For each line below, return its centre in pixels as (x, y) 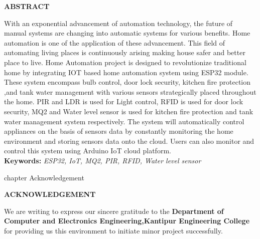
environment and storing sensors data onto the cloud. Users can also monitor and (129, 141)
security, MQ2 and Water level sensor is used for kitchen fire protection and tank (129, 111)
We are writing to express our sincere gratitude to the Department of (114, 211)
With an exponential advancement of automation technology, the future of (118, 23)
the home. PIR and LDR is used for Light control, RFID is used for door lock (124, 101)
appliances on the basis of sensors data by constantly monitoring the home (119, 131)
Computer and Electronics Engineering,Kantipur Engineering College (127, 221)
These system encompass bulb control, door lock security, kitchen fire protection (127, 82)
